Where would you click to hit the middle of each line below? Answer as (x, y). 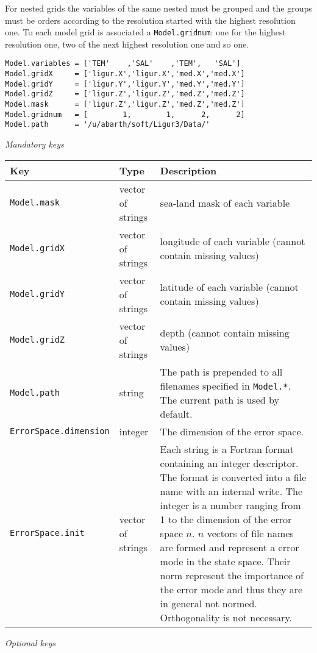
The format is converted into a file (233, 477)
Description (188, 170)
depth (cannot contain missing (225, 333)
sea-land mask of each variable (225, 202)
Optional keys (30, 642)
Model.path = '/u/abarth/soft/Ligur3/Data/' (108, 125)
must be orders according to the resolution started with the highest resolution (150, 20)
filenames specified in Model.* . (225, 385)
